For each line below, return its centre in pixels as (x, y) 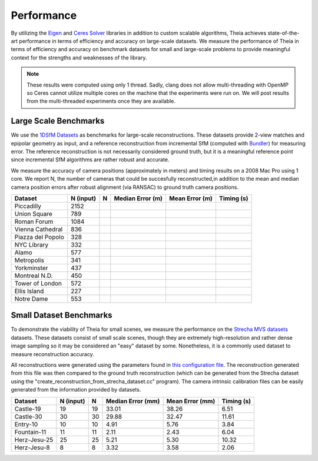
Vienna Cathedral (39, 229)
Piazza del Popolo (39, 237)
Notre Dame (31, 299)
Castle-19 (28, 409)
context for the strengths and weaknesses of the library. (79, 57)
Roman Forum (34, 221)
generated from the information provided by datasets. (76, 390)
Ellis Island (29, 291)
